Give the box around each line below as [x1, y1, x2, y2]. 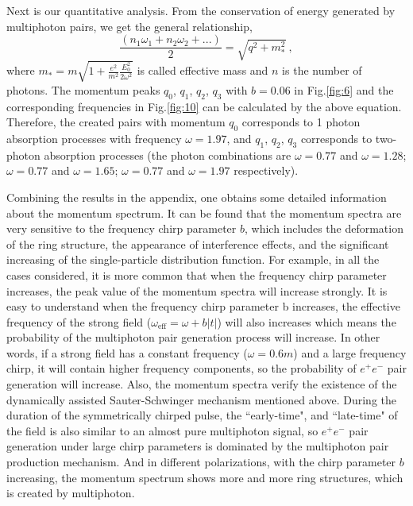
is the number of [282, 62, 362, 79]
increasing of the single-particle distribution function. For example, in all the [6, 251, 380, 268]
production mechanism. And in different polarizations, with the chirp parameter [6, 454, 396, 470]
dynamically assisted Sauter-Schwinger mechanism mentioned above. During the [6, 391, 397, 408]
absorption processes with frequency [6, 129, 182, 146]
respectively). [234, 162, 299, 179]
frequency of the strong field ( [6, 313, 152, 330]
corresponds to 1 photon [241, 114, 361, 130]
